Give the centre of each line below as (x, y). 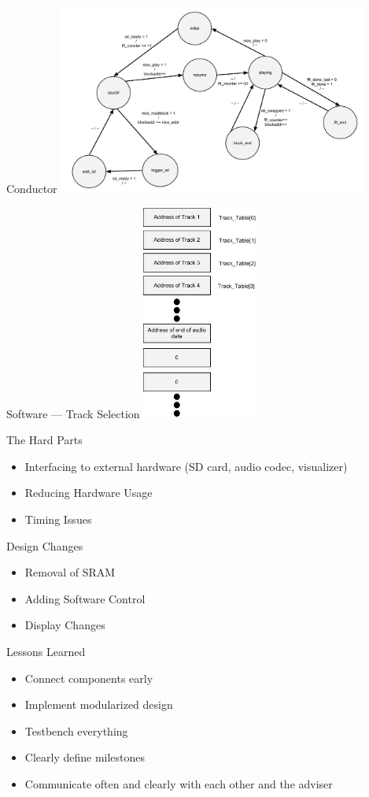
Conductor (32, 189)
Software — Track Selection (73, 413)
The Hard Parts (44, 440)
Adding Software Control (85, 598)
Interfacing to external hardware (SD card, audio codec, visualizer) (186, 466)
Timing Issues (58, 519)
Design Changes (45, 545)
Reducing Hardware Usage (89, 493)
